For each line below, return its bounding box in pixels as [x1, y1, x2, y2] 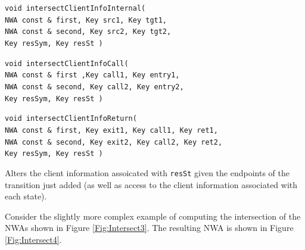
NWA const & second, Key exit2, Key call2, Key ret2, [5, 137, 223, 146]
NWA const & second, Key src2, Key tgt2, [5, 27, 172, 36]
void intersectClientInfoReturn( [5, 114, 137, 123]
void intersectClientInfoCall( [5, 59, 129, 68]
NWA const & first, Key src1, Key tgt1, [5, 15, 167, 24]
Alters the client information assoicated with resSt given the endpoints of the [5, 166, 290, 179]
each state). [5, 190, 47, 202]
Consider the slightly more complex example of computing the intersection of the [5, 210, 301, 222]
